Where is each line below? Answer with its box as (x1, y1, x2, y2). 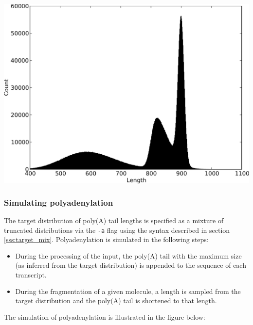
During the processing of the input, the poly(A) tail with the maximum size (15, 250, 242, 260)
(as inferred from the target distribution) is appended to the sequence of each (15, 260, 246, 270)
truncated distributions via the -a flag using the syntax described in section (4, 225, 230, 235)
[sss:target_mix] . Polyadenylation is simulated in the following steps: (4, 234, 209, 244)
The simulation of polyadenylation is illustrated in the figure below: (4, 311, 205, 322)
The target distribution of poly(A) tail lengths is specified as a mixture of (4, 215, 224, 225)
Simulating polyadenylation (4, 196, 113, 208)
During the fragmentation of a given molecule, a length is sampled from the (15, 286, 241, 296)
